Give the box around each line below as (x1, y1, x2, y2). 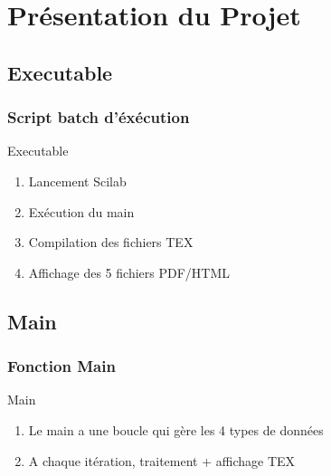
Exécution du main (28, 202, 135, 221)
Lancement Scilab (28, 171, 127, 190)
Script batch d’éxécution (7, 106, 190, 129)
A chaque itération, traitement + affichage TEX (28, 451, 296, 470)
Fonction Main (7, 355, 116, 377)
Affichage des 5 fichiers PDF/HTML (28, 262, 231, 281)
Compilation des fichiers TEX (28, 233, 194, 252)
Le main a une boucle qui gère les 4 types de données (28, 420, 324, 439)
